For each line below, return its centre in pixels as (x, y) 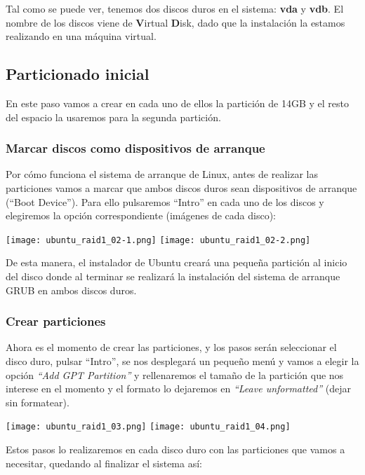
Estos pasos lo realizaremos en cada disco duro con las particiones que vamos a (175, 449)
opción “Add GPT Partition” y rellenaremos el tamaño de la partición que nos (175, 374)
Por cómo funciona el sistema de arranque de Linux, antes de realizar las (162, 174)
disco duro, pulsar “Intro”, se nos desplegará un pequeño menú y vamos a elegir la (182, 361)
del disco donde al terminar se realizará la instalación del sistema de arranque (173, 276)
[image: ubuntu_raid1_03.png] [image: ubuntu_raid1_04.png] (148, 427)
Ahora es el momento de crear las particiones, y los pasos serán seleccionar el (171, 347)
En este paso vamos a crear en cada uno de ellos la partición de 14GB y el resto (178, 103)
